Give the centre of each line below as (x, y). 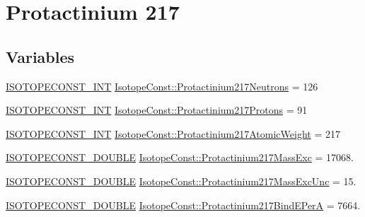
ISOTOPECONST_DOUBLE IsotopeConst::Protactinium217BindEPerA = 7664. (183, 205)
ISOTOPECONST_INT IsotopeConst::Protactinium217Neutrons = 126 (162, 86)
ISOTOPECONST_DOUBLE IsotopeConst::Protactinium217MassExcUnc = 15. (181, 181)
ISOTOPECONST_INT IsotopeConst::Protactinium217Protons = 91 (157, 110)
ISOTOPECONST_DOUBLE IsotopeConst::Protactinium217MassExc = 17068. (180, 157)
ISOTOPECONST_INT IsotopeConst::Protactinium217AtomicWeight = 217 (173, 133)
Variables (40, 56)
